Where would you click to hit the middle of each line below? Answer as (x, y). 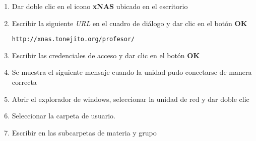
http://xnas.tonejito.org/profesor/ (73, 39)
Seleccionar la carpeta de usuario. (63, 116)
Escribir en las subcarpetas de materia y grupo (84, 132)
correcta (24, 82)
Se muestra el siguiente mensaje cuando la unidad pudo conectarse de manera (132, 72)
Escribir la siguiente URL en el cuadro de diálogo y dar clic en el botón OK (130, 23)
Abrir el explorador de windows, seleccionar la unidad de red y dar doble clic (131, 99)
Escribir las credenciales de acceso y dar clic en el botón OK (106, 55)
